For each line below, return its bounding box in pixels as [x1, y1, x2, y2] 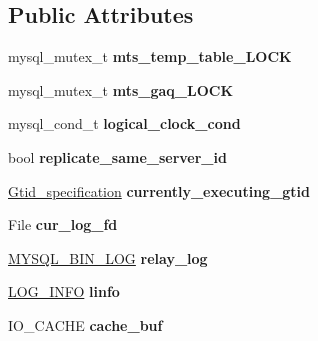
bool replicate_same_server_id [8, 146, 227, 167]
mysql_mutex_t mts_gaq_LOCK [8, 79, 234, 100]
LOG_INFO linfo [8, 281, 120, 302]
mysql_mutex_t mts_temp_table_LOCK [8, 46, 292, 67]
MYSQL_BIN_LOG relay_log [8, 247, 208, 268]
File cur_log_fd [8, 214, 118, 235]
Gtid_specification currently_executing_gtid [8, 180, 311, 201]
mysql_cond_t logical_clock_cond [8, 113, 241, 134]
